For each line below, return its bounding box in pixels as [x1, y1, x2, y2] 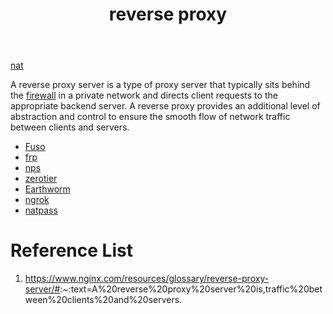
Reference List [10, 239, 133, 262]
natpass [24, 204, 58, 217]
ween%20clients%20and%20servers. [24, 294, 183, 306]
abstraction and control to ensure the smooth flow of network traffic [10, 111, 291, 123]
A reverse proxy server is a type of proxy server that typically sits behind [10, 79, 311, 91]
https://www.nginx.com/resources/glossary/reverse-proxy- [24, 273, 270, 285]
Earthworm [24, 183, 71, 195]
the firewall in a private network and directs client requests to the [10, 89, 278, 102]
